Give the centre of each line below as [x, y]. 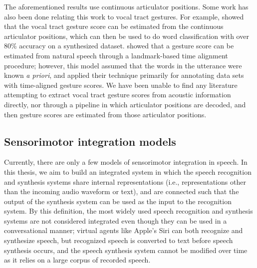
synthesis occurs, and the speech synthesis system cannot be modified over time [126, 250]
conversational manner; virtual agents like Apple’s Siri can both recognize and [124, 230]
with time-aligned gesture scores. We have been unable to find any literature [121, 85]
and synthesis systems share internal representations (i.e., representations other [125, 181]
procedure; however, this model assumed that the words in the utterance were [123, 65]
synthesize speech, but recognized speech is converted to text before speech [119, 240]
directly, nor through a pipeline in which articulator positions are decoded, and [125, 104]
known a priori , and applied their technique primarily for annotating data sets [124, 75]
